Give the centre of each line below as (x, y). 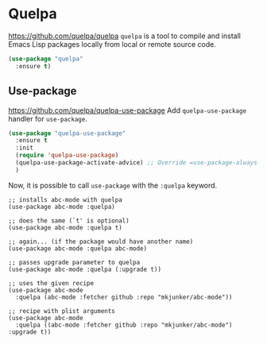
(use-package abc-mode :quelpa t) (66, 227)
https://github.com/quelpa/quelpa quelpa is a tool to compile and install (124, 36)
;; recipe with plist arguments (62, 311)
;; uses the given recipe (51, 283)
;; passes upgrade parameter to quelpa (74, 262)
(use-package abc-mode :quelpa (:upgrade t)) (85, 269)
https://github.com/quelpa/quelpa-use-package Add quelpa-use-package (128, 110)
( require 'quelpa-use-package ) (67, 156)
